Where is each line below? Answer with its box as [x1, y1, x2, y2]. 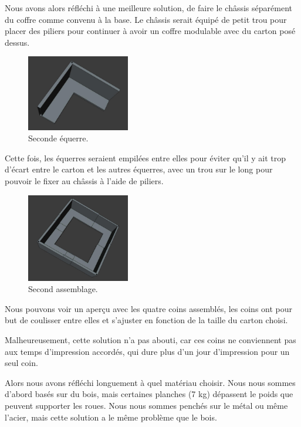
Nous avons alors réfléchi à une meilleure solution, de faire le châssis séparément [5, 2, 292, 13]
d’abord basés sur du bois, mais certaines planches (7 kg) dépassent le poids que [5, 388, 293, 400]
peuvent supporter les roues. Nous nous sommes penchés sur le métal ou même [5, 399, 288, 412]
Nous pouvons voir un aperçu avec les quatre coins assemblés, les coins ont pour [5, 302, 293, 314]
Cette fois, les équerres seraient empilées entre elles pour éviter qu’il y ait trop [5, 151, 286, 164]
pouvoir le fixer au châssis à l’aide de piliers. [5, 175, 164, 187]
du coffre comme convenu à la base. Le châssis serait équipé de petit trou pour [5, 13, 287, 25]
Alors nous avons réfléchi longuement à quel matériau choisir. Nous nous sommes [5, 376, 296, 388]
